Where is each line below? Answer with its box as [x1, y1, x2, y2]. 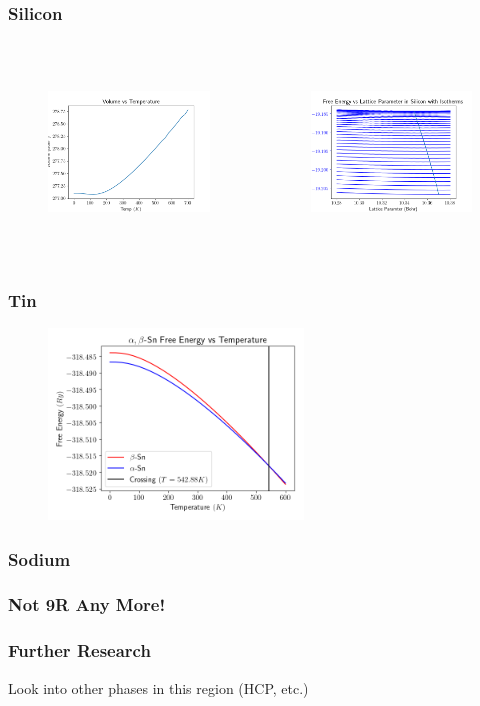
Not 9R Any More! [8, 592, 166, 617]
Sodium [8, 546, 71, 571]
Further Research [8, 638, 151, 663]
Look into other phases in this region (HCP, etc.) [8, 677, 309, 698]
